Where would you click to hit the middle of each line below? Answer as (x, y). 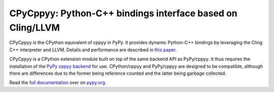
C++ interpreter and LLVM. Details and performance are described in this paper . (93, 50)
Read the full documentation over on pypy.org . (58, 83)
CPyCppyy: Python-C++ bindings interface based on (124, 13)
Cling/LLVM (35, 27)
